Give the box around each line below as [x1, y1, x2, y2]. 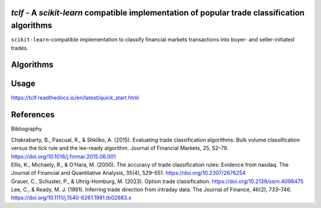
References [11, 110, 55, 120]
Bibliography [11, 125, 42, 133]
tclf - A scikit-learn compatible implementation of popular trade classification [11, 8, 305, 18]
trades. [11, 44, 29, 52]
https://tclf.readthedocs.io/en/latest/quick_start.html [11, 94, 139, 101]
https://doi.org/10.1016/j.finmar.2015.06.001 [11, 153, 116, 160]
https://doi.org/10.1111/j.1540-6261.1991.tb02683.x [11, 194, 132, 201]
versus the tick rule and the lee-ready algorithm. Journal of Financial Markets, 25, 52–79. [11, 145, 229, 152]
